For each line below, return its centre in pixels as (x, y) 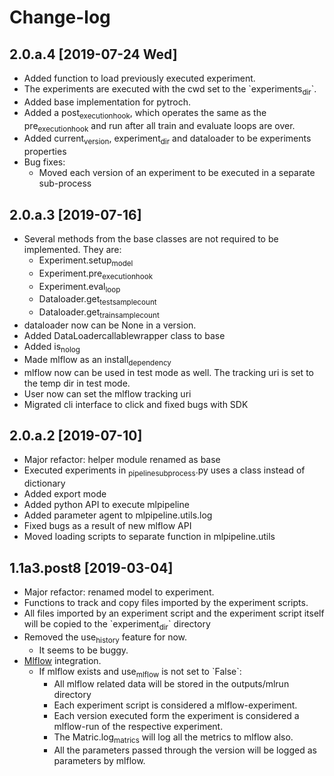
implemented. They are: (72, 249)
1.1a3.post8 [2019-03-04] (91, 567)
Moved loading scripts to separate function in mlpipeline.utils (149, 537)
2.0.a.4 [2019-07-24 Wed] (93, 54)
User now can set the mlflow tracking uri (107, 393)
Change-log (60, 17)
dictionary (44, 483)
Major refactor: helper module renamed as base (122, 460)
